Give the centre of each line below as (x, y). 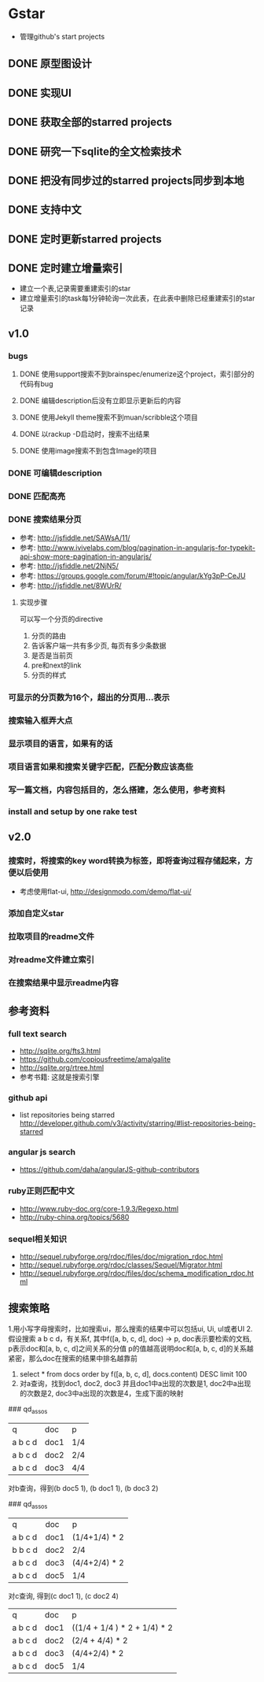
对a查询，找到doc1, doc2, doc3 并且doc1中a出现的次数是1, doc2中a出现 (135, 1383)
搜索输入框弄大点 (40, 721)
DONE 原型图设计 (50, 64)
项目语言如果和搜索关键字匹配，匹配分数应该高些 (101, 767)
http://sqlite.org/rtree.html (62, 1067)
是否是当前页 (52, 656)
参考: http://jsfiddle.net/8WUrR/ (70, 586)
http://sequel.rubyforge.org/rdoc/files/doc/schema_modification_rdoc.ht (136, 1274)
